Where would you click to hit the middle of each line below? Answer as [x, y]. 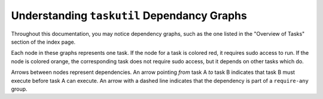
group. [19, 89]
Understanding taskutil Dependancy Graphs [129, 16]
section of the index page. [43, 42]
